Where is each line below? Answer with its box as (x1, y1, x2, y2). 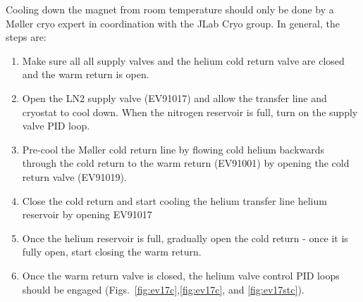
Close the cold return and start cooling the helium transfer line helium (22, 193, 327, 208)
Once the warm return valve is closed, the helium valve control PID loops (22, 268, 340, 282)
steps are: (6, 30, 47, 44)
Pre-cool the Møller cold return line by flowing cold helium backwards (22, 141, 325, 156)
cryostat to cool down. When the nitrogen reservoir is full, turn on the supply (22, 104, 358, 119)
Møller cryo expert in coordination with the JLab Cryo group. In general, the (6, 15, 340, 30)
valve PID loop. (22, 118, 90, 133)
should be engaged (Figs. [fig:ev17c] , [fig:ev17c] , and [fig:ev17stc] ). (22, 282, 304, 296)
